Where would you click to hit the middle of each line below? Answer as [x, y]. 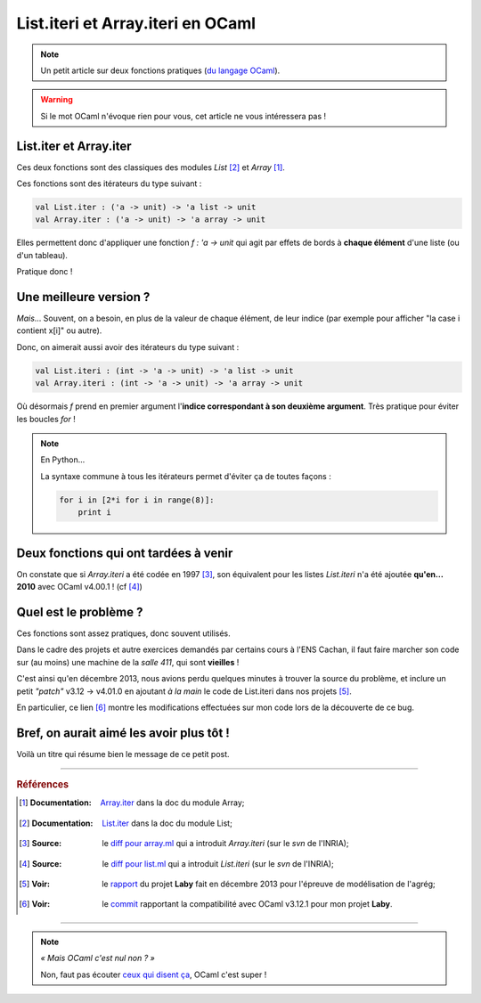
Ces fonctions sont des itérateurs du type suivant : [109, 183]
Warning [57, 100]
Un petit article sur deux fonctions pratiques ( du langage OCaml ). [160, 70]
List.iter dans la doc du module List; [167, 823]
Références [43, 785]
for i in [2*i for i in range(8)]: [137, 500]
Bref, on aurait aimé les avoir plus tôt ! [123, 733]
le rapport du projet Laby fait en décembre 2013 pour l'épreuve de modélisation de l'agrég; [268, 884]
